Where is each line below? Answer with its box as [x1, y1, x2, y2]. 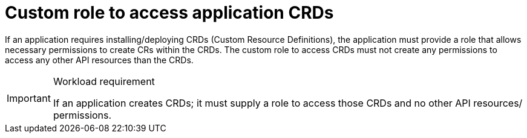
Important [7, 92, 51, 104]
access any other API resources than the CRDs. [5, 54, 194, 65]
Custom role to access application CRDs [5, 2, 334, 23]
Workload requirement [53, 75, 155, 87]
